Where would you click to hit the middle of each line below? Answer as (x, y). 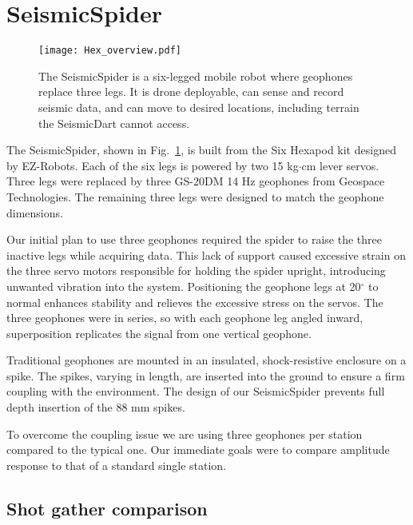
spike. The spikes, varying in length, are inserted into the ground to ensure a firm (206, 375)
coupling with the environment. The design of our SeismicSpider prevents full (196, 391)
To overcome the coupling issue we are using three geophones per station (185, 434)
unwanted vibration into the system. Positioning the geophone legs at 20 (184, 286)
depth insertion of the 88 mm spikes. (96, 407)
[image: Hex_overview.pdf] (110, 51)
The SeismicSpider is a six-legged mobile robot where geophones (196, 76)
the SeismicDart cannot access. (114, 123)
